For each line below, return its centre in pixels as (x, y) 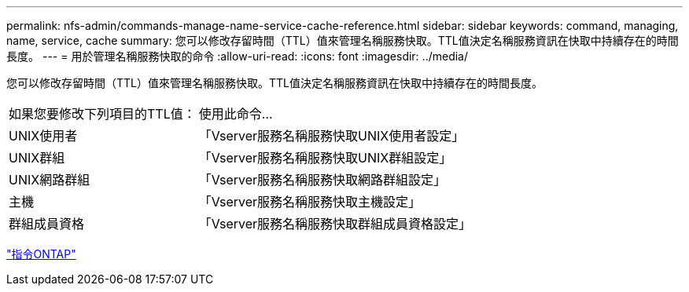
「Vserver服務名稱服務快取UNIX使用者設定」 (332, 136)
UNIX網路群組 (50, 180)
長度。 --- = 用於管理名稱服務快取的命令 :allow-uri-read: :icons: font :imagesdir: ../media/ (238, 56)
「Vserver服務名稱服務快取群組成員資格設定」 (335, 224)
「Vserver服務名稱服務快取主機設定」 (310, 202)
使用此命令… (236, 114)
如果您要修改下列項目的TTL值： (102, 114)
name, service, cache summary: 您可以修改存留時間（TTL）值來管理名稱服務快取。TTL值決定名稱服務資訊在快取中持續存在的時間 (343, 40)
